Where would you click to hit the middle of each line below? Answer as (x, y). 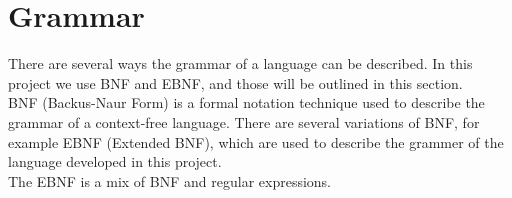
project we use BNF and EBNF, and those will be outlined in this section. (235, 82)
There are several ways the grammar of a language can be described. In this (240, 63)
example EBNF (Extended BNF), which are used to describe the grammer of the (256, 141)
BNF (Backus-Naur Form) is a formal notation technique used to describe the (246, 102)
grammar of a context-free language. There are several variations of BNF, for (244, 121)
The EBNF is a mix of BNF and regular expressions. (169, 180)
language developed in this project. (115, 161)
